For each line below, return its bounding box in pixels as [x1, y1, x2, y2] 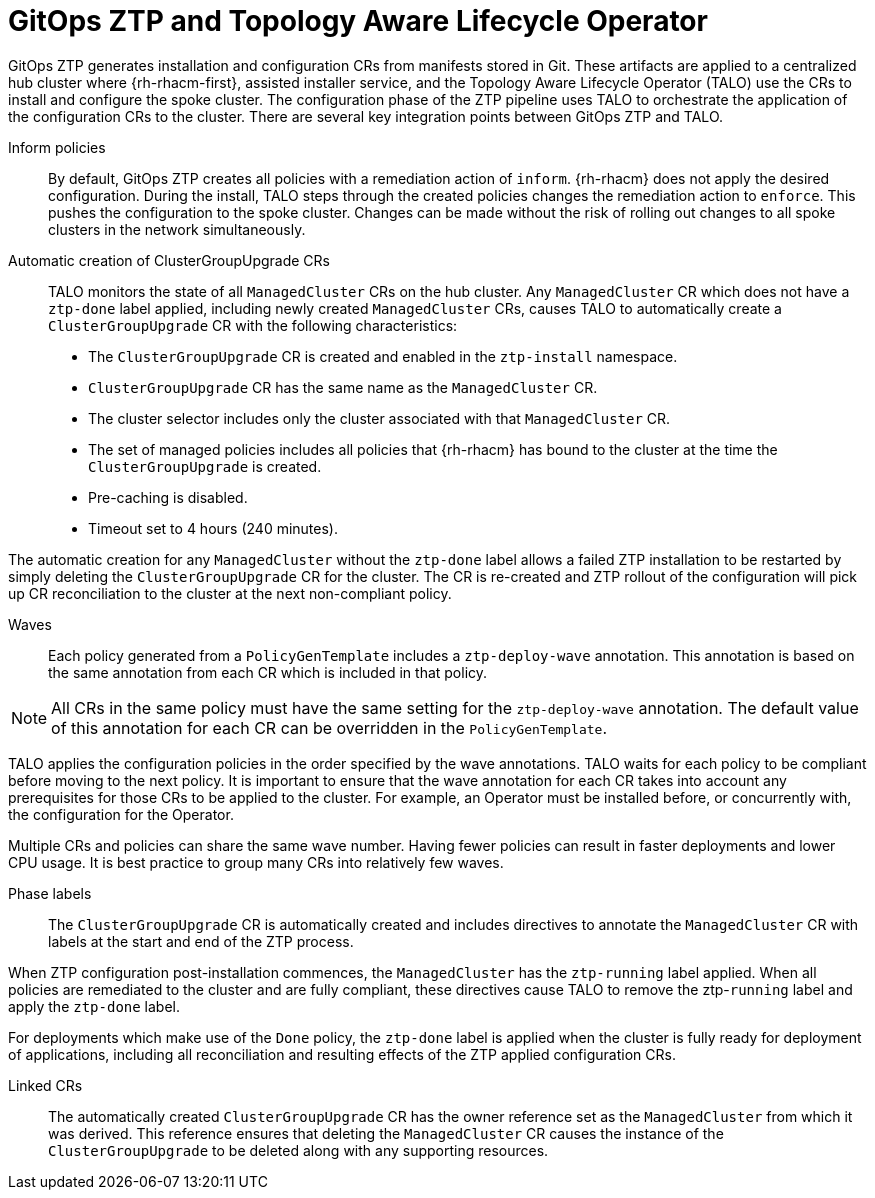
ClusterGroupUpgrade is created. [88, 457, 322, 475]
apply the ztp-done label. [8, 997, 181, 1015]
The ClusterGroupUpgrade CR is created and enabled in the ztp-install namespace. [88, 347, 678, 365]
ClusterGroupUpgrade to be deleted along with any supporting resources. [48, 1141, 549, 1159]
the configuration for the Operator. [8, 805, 234, 823]
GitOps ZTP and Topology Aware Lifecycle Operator [8, 4, 708, 38]
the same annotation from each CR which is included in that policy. [48, 663, 488, 681]
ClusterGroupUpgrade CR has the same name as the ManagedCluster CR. [88, 378, 598, 396]
